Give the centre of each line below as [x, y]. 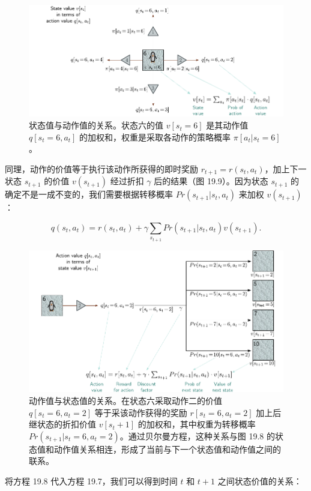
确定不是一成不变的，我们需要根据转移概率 [89, 194]
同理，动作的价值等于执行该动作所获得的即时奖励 [101, 168]
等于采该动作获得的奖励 [141, 412]
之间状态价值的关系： [260, 481]
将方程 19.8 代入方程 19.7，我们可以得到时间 [91, 481]
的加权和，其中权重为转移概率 [197, 424]
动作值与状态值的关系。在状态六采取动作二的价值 [125, 401]
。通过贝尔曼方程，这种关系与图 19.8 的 [197, 435]
